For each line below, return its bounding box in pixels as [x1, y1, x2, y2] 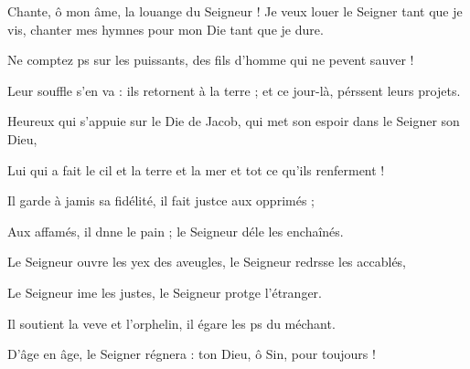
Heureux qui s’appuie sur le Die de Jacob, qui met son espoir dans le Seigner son [7, 111, 460, 131]
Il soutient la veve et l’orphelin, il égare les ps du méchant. [7, 313, 336, 332]
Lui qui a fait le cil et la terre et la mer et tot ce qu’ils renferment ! [7, 160, 385, 179]
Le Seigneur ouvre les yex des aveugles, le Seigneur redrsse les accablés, [7, 252, 407, 271]
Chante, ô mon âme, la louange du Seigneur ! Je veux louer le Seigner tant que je [7, 2, 463, 20]
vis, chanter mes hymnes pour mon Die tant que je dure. [7, 19, 324, 38]
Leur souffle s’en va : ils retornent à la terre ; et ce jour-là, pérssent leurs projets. [7, 80, 461, 100]
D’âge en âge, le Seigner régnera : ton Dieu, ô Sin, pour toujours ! [7, 344, 376, 364]
